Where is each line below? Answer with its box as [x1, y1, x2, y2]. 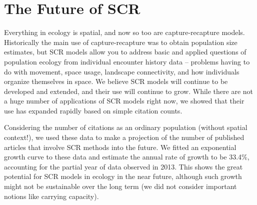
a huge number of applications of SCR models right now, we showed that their [4, 95, 244, 106]
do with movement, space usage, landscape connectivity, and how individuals [4, 66, 239, 76]
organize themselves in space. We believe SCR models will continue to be [4, 76, 228, 86]
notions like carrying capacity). [4, 190, 99, 201]
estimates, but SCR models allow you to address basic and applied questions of [4, 46, 246, 57]
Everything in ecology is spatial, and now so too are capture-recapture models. [4, 27, 245, 37]
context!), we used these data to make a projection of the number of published [4, 132, 244, 142]
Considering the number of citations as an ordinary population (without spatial [4, 122, 247, 132]
